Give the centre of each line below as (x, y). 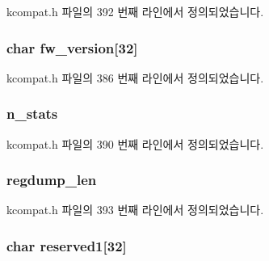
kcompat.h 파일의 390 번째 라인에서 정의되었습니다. (135, 143)
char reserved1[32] (67, 245)
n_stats (32, 114)
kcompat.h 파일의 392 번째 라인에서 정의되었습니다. (135, 11)
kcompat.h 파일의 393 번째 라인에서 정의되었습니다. (135, 210)
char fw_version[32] (72, 47)
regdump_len (52, 180)
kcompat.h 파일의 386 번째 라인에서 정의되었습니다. (135, 77)
